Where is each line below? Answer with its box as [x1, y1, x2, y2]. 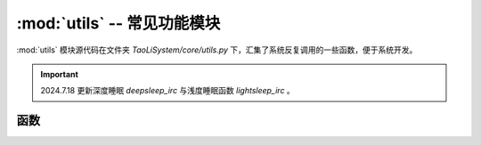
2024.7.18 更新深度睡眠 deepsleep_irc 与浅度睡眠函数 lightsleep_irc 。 [40, 85, 296, 96]
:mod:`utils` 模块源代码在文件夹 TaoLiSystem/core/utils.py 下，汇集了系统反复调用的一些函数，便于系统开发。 [16, 44, 418, 55]
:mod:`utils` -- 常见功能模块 [16, 13, 221, 33]
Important [40, 68, 79, 79]
